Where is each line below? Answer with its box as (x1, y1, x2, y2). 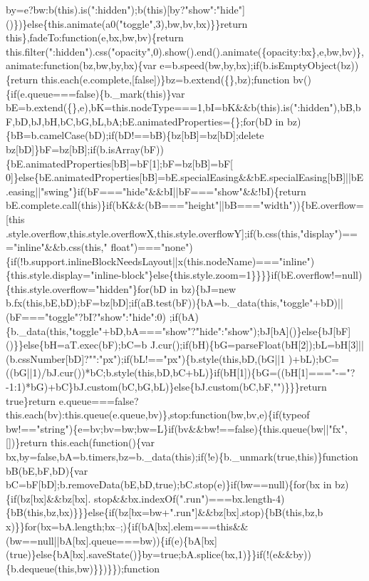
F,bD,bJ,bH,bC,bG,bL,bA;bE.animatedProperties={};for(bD (6, 113, 272, 128)
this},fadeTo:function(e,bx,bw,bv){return (6, 30, 184, 45)
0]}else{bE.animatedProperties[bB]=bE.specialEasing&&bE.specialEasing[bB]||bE (6, 170, 364, 185)
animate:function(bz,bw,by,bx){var (6, 58, 157, 73)
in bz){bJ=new (170, 281, 237, 296)
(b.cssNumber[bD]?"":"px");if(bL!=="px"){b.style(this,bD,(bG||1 (6, 351, 286, 366)
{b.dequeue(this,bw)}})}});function (6, 560, 160, 575)
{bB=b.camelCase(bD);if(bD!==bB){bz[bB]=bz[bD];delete (6, 128, 264, 143)
